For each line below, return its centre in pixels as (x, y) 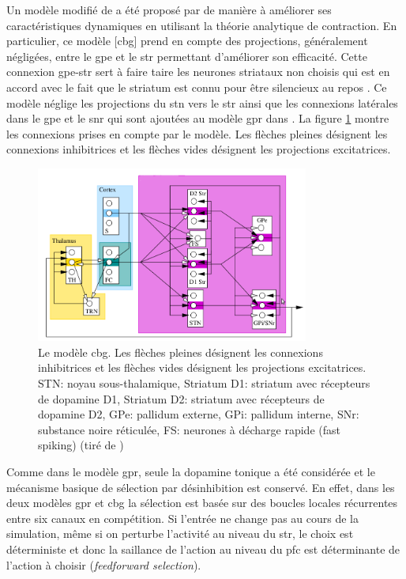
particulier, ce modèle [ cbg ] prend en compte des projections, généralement (187, 41)
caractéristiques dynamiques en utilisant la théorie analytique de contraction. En (202, 25)
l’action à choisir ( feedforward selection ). (104, 564)
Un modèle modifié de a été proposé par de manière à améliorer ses (169, 9)
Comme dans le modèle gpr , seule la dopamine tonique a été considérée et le (191, 472)
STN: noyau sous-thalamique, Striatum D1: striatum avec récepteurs (204, 383)
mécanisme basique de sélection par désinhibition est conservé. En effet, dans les (201, 487)
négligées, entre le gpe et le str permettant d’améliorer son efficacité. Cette (187, 56)
